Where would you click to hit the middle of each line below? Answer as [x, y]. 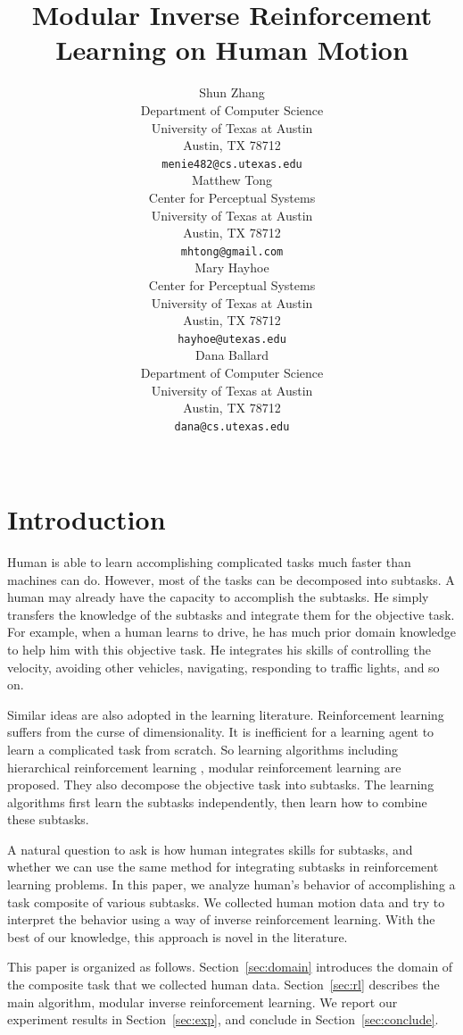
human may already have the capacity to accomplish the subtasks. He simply [218, 597]
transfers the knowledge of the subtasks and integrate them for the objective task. [231, 614]
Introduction [87, 519]
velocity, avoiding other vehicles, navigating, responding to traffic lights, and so [223, 667]
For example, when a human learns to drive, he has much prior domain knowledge [231, 632]
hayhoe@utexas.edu [232, 339]
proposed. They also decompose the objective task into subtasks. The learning [221, 785]
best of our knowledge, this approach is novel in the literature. [178, 936]
